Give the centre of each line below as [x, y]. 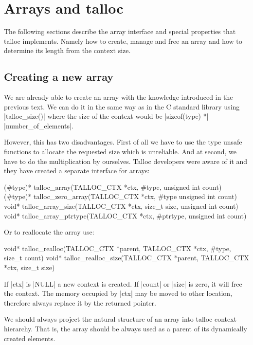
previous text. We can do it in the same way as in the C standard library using [122, 106]
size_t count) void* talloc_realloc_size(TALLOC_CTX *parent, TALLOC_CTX [126, 258]
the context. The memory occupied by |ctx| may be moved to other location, [118, 293]
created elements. [30, 338]
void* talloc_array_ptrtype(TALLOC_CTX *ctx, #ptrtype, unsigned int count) [125, 215]
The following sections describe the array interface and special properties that [120, 31]
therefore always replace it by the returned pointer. [80, 302]
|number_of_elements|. [39, 125]
